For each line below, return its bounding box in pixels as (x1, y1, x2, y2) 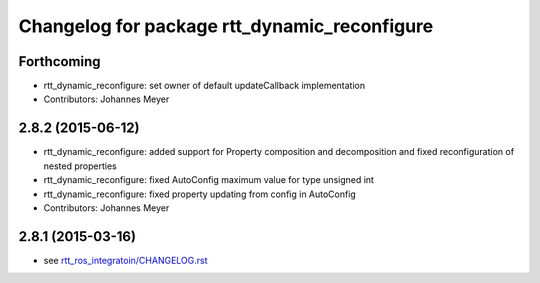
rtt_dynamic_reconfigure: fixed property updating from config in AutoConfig (43, 188, 357, 200)
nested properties (43, 160, 117, 172)
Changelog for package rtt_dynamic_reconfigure (18, 15, 434, 37)
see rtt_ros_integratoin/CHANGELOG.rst (43, 254, 209, 266)
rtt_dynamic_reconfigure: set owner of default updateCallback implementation (43, 80, 366, 92)
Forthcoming (18, 53, 101, 70)
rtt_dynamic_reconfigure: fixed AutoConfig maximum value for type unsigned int (43, 174, 375, 186)
